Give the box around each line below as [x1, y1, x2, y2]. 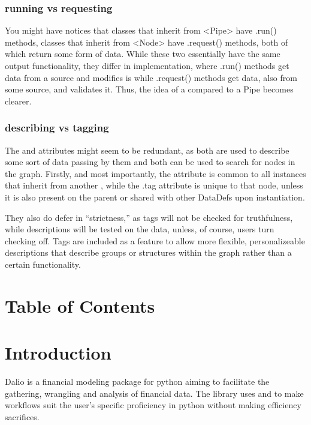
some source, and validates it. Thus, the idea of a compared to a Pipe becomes [5, 83, 294, 95]
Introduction [5, 340, 111, 365]
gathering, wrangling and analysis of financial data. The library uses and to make [5, 387, 304, 399]
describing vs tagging [5, 120, 109, 135]
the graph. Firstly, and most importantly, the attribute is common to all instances [5, 167, 306, 179]
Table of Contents [5, 293, 155, 318]
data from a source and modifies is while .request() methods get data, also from [5, 71, 297, 83]
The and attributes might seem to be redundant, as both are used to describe [5, 143, 289, 156]
